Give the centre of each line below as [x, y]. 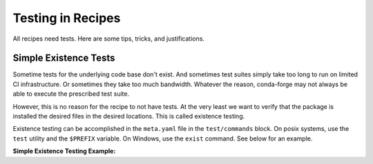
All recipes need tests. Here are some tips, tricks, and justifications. [109, 39]
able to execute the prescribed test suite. [71, 94]
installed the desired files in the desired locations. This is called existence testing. [129, 116]
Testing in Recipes [67, 18]
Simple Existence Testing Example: [64, 151]
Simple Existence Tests [64, 58]
